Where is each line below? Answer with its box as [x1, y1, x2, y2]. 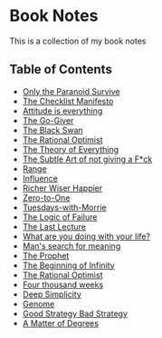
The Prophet [22, 250, 70, 261]
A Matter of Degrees [22, 317, 100, 328]
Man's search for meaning [22, 240, 121, 251]
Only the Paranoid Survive [22, 85, 120, 96]
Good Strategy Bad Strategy [22, 308, 129, 319]
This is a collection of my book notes [9, 35, 147, 46]
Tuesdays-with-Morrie [22, 202, 107, 213]
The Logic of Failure [22, 211, 98, 223]
